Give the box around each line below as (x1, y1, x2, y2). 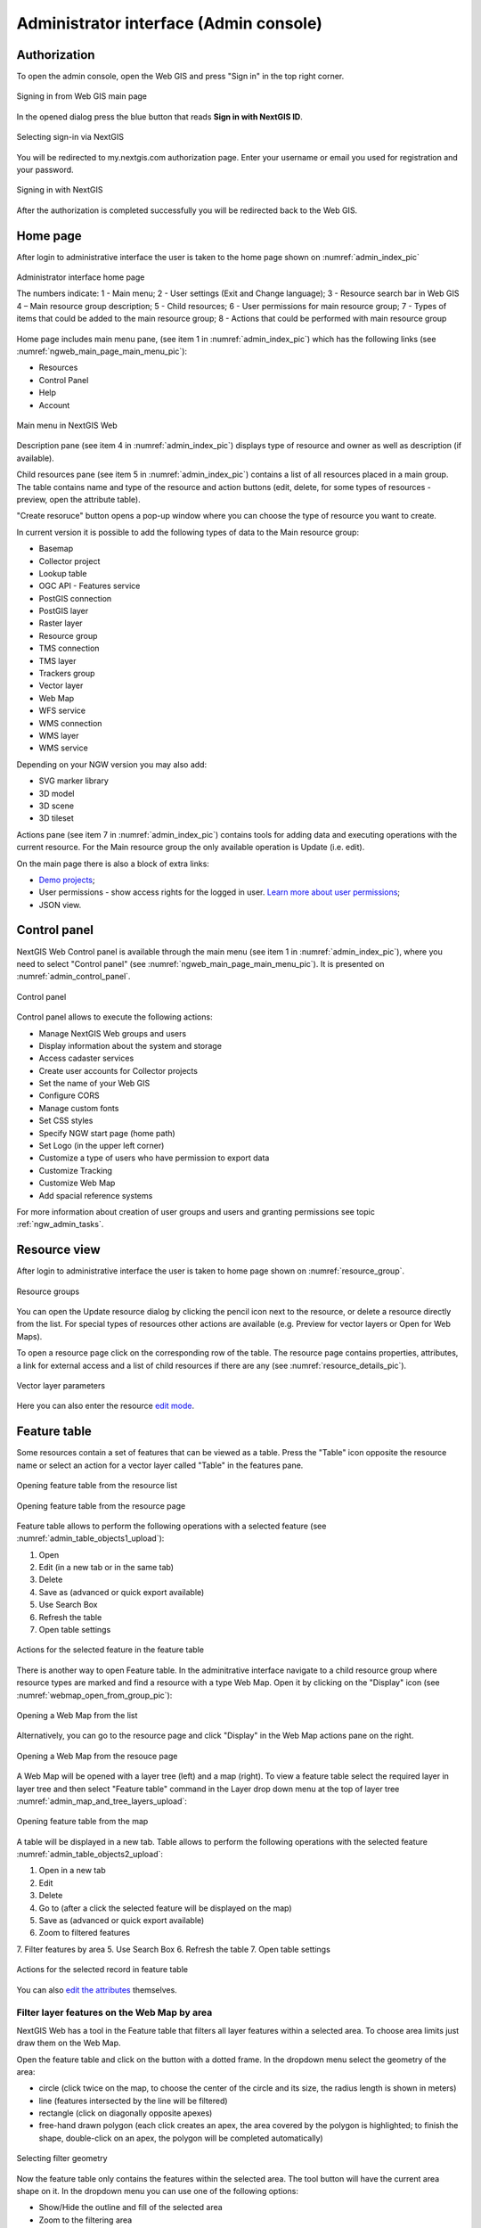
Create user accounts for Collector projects (38, 1065, 198, 1076)
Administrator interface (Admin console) (16, 13, 322, 33)
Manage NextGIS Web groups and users (38, 1028, 187, 1038)
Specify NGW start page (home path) (38, 1127, 175, 1138)
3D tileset (38, 813, 75, 823)
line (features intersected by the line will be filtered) (38, 2095, 228, 2106)
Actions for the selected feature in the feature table (16, 1644, 205, 1655)
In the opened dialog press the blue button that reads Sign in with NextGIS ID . (16, 111, 303, 122)
